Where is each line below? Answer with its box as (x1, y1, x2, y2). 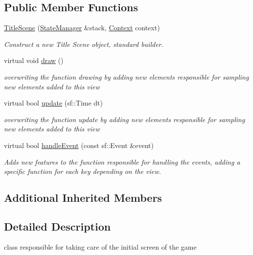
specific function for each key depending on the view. (4, 166, 161, 176)
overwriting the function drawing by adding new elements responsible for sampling (4, 71, 249, 82)
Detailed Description (4, 218, 111, 234)
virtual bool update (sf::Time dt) (4, 98, 103, 108)
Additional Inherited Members (4, 190, 162, 205)
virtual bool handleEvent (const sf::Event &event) (4, 140, 154, 150)
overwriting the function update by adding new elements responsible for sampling (4, 114, 245, 124)
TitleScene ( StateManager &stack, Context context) (4, 22, 160, 33)
